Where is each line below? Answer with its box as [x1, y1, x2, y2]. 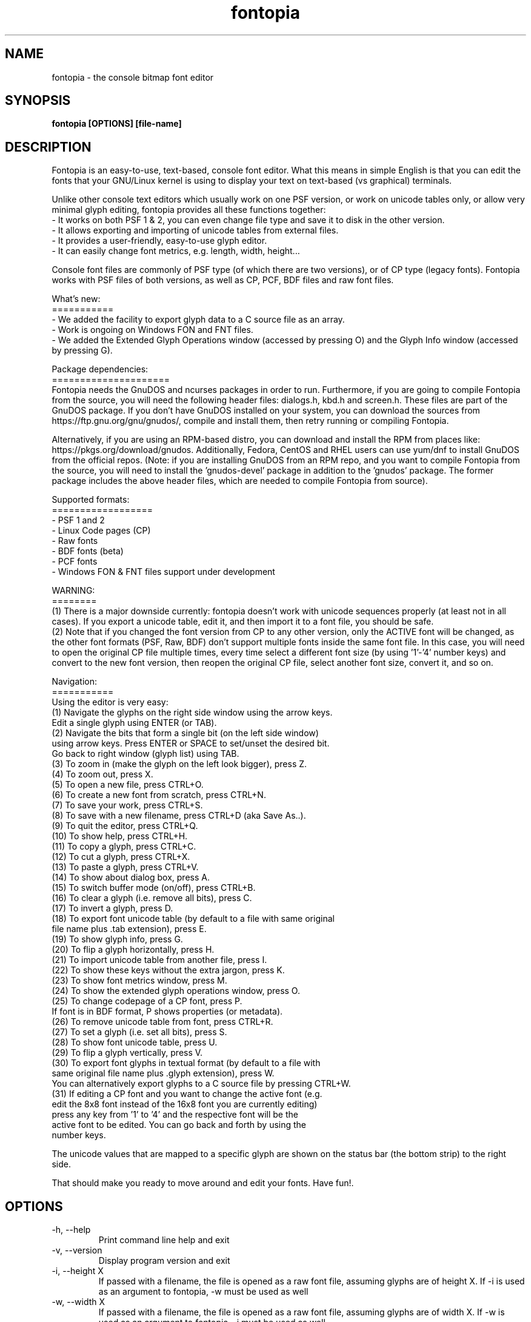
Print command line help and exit [98, 1235, 230, 1246]
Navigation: [52, 676, 97, 687]
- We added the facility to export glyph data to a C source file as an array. [52, 314, 345, 325]
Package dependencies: [52, 364, 149, 375]
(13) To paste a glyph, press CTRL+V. [52, 862, 199, 873]
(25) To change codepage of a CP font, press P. [52, 996, 242, 1007]
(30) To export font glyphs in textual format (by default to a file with [52, 1058, 321, 1069]
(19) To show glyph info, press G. [52, 934, 183, 945]
